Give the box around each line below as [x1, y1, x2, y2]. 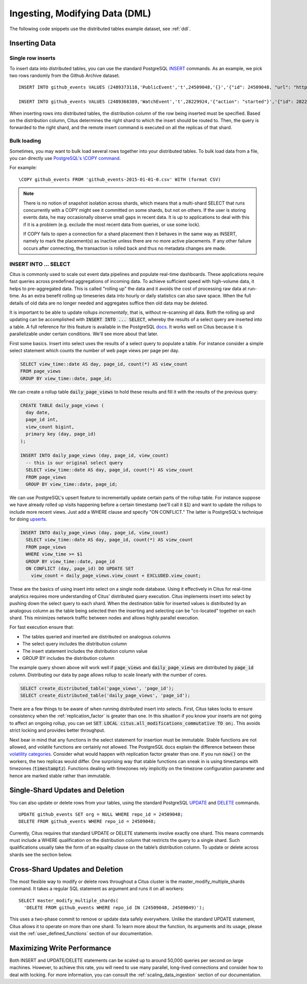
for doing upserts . [9, 516, 48, 523]
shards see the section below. [9, 851, 73, 857]
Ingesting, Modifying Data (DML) [9, 8, 151, 19]
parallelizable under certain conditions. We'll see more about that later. [9, 331, 159, 337]
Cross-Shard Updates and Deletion [9, 865, 123, 874]
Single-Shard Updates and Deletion [9, 786, 125, 795]
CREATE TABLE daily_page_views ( [20, 403, 104, 408]
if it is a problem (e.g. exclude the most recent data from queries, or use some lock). [23, 221, 201, 228]
